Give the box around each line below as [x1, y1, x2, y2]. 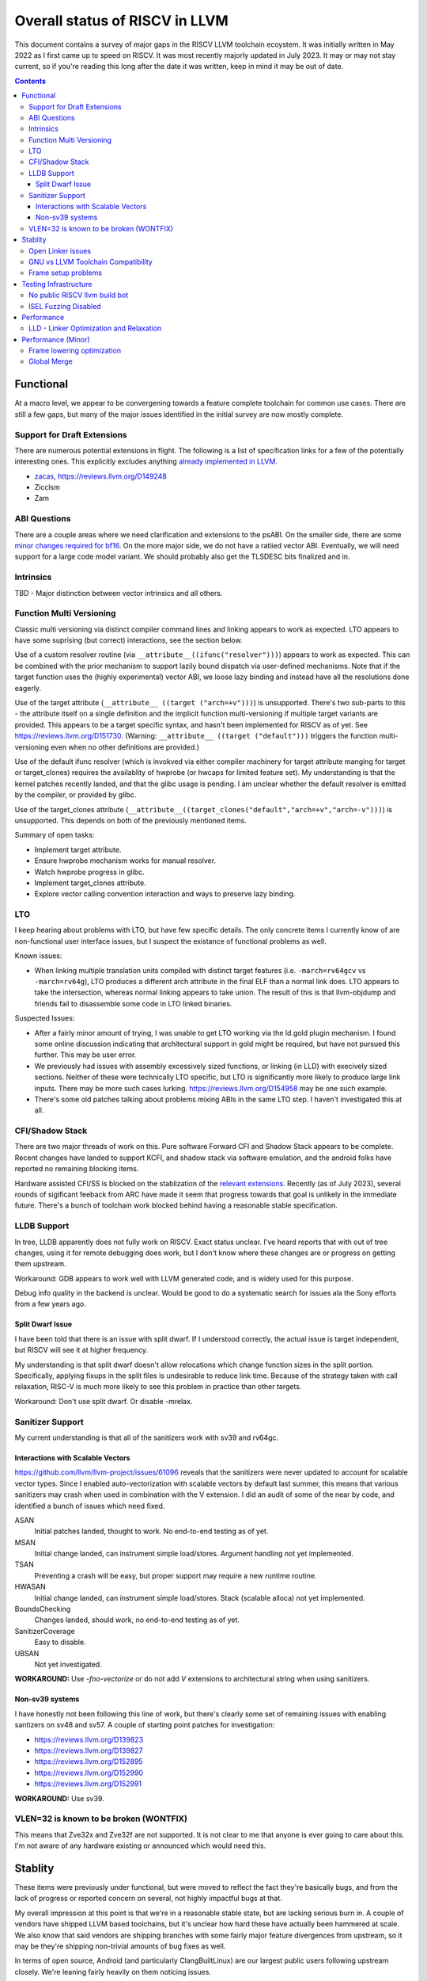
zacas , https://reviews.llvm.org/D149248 [34, 471, 168, 481]
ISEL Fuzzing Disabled [28, 301, 102, 311]
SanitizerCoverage [14, 1626, 75, 1636]
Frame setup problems [28, 268, 103, 277]
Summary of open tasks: [14, 830, 95, 840]
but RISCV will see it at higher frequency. [14, 1345, 149, 1355]
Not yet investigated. [34, 1659, 102, 1669]
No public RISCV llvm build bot [28, 290, 129, 300]
